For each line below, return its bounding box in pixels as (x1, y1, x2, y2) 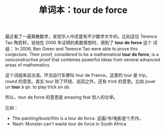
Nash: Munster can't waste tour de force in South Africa (12, 121, 126, 127)
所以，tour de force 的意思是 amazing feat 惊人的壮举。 (5, 94, 118, 100)
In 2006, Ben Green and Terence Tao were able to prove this (14, 46, 138, 52)
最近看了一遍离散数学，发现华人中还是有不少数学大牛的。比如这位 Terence (5, 33, 157, 40)
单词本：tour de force (39, 4, 127, 16)
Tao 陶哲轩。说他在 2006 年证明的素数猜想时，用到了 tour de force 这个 (5, 40, 152, 46)
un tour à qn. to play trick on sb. (5, 84, 71, 90)
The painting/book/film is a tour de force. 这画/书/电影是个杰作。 (12, 115, 144, 122)
